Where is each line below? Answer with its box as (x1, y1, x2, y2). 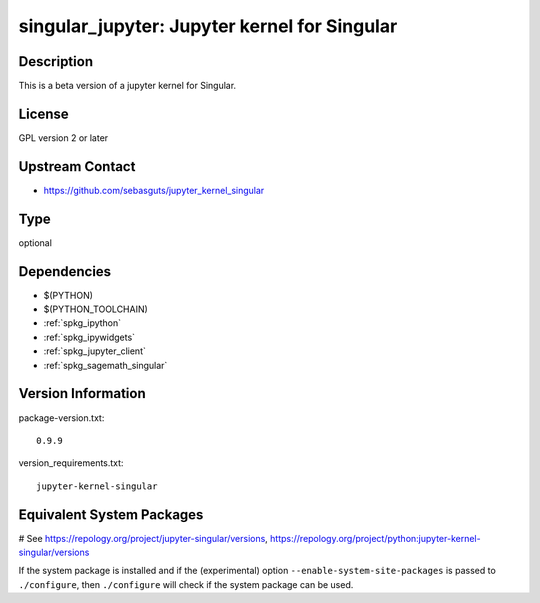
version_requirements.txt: (18, 457, 124, 469)
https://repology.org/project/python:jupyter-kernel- (270, 532, 481, 544)
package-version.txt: (18, 411, 105, 424)
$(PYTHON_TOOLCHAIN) (43, 303, 149, 315)
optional (18, 236, 52, 249)
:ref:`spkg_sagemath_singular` (43, 359, 168, 371)
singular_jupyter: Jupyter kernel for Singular (18, 15, 398, 37)
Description (18, 53, 94, 70)
